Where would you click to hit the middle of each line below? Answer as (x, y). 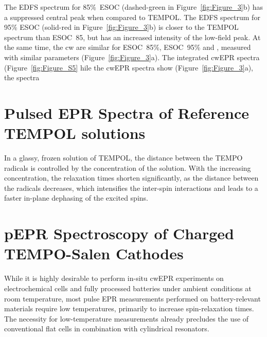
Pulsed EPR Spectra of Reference (127, 112)
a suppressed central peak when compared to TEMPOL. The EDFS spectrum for (132, 17)
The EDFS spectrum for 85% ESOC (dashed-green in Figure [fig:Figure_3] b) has (133, 7)
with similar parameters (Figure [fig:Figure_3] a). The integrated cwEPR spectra (132, 57)
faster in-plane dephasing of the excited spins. (76, 198)
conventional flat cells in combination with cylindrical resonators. (107, 329)
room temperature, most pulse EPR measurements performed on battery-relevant (132, 298)
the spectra (22, 77)
